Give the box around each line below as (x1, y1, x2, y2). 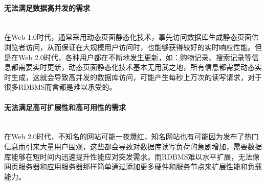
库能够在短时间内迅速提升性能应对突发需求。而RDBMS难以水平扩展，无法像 (4, 151, 260, 162)
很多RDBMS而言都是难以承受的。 (4, 82, 117, 92)
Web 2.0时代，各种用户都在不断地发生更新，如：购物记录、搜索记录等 (18, 51, 252, 62)
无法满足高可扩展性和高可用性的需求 (4, 101, 126, 112)
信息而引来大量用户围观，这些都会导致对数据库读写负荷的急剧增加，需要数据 (4, 141, 262, 151)
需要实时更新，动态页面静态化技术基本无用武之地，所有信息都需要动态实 (18, 62, 262, 72)
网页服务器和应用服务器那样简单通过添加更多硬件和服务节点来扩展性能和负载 (4, 161, 262, 172)
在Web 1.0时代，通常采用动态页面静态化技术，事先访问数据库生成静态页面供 (4, 32, 259, 42)
